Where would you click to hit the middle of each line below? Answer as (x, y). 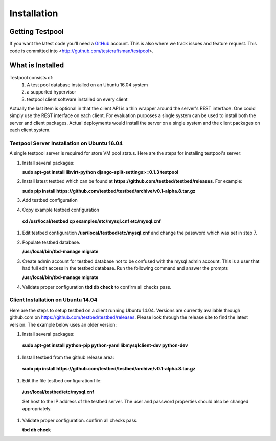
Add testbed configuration (50, 200)
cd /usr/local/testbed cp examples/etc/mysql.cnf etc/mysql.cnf (91, 221)
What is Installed (37, 66)
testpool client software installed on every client (77, 99)
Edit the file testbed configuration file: (62, 380)
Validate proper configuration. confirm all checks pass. (80, 420)
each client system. (30, 130)
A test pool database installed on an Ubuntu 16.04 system (87, 85)
